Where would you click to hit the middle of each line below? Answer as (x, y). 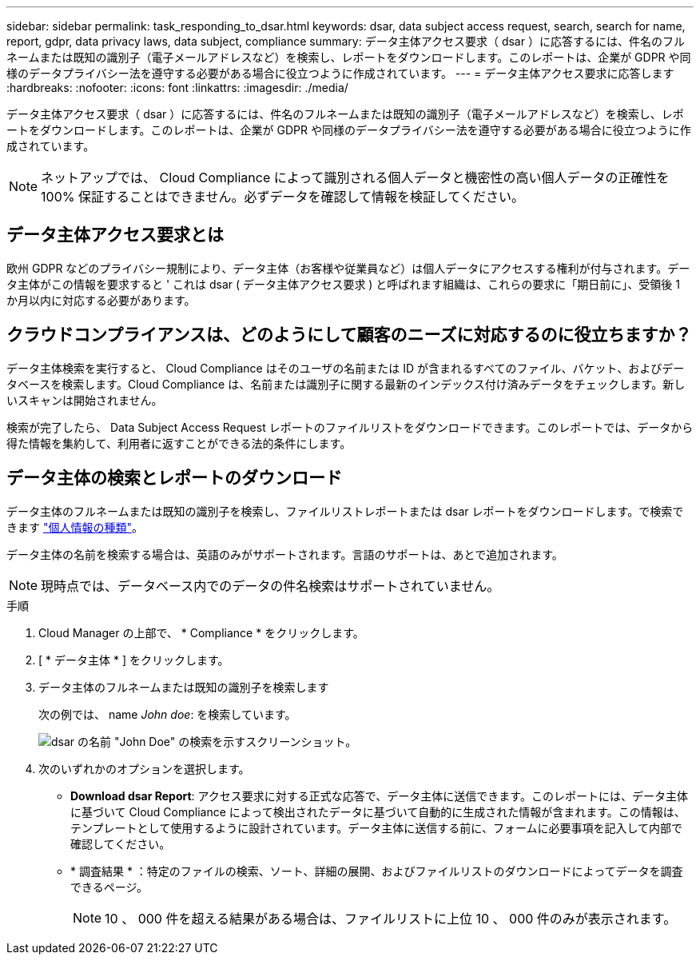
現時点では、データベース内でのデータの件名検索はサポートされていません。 (270, 586)
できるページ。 (109, 887)
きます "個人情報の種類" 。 (75, 527)
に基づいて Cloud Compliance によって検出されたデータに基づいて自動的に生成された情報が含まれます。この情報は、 (378, 811)
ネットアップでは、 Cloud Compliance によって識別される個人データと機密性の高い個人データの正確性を (355, 177)
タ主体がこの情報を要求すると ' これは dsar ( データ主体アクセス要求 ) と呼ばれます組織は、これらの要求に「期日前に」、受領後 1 (343, 284)
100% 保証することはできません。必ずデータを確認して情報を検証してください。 (283, 197)
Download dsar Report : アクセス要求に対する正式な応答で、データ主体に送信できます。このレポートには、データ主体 (379, 796)
